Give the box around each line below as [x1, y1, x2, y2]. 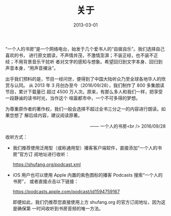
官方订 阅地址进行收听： [19, 151, 70, 157]
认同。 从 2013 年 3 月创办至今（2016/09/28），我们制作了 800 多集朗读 [14, 82, 164, 88]
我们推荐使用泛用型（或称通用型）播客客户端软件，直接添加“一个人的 [12, 145, 158, 151]
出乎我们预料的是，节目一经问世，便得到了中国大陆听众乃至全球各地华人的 [5, 76, 161, 82]
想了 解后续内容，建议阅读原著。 [14, 112, 82, 118]
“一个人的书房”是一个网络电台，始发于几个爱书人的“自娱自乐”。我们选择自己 [5, 45, 165, 52]
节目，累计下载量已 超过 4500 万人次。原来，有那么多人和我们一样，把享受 [5, 88, 163, 94]
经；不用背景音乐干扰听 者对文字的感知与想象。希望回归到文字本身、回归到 [5, 58, 163, 64]
